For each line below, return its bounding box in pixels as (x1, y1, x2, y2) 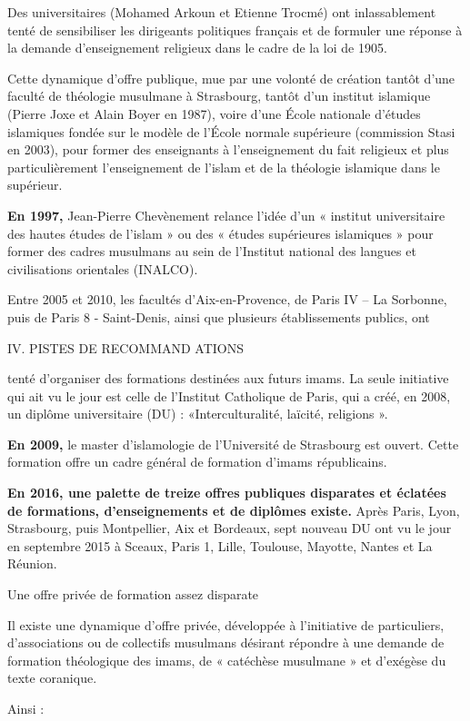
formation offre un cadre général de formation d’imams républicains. (7, 452, 387, 471)
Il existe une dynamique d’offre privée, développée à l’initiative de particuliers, (7, 615, 445, 634)
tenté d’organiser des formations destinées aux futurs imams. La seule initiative (7, 369, 449, 388)
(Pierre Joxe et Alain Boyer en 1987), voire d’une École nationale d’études (7, 104, 421, 123)
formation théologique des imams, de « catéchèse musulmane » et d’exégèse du (7, 650, 446, 669)
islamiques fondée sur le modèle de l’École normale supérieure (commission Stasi (7, 122, 455, 141)
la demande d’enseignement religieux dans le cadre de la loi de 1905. (7, 38, 387, 57)
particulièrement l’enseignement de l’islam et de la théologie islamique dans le (7, 157, 440, 176)
